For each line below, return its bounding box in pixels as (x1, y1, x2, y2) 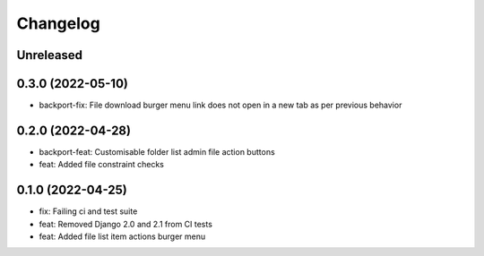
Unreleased (16, 47, 83, 63)
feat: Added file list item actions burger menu (39, 231, 206, 242)
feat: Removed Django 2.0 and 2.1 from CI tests (39, 218, 212, 229)
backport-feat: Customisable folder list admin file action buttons (39, 146, 275, 157)
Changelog (16, 13, 100, 33)
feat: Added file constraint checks (39, 159, 165, 170)
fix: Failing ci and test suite (39, 206, 138, 217)
